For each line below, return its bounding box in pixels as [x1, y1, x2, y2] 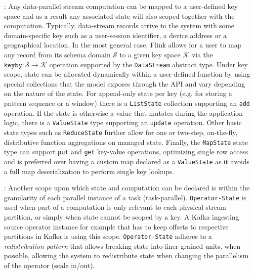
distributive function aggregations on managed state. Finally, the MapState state [4, 137, 248, 147]
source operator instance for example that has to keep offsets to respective [4, 221, 229, 231]
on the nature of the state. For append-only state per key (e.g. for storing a [4, 88, 232, 98]
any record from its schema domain [4, 49, 111, 59]
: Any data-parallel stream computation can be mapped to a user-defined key [4, 1, 238, 11]
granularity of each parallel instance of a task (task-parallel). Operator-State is [4, 192, 247, 202]
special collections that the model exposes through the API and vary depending [4, 78, 245, 89]
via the [192, 49, 213, 59]
